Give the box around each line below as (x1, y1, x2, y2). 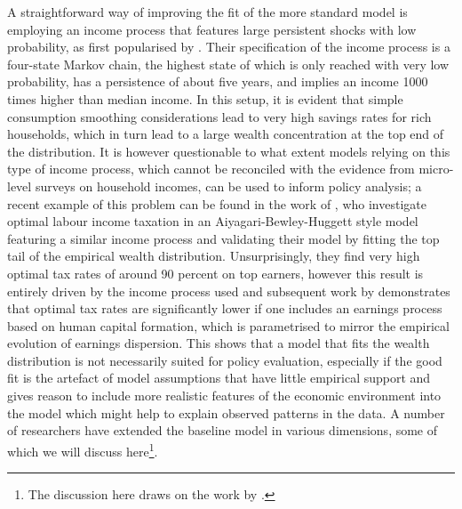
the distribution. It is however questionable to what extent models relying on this (7, 141, 450, 160)
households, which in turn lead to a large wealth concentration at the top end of (7, 125, 444, 143)
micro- (418, 159, 454, 178)
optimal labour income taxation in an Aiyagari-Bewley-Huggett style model (7, 212, 418, 230)
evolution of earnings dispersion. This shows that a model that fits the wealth (7, 334, 430, 352)
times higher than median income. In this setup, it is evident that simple (7, 89, 403, 108)
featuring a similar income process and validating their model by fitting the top (7, 229, 440, 247)
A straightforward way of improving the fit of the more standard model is (7, 3, 408, 20)
